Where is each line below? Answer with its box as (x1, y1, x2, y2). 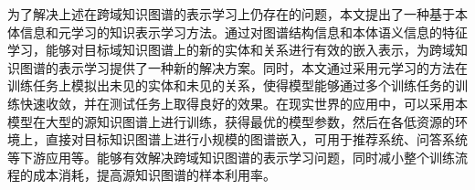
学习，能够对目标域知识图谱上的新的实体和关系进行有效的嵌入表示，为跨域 (7, 40, 455, 59)
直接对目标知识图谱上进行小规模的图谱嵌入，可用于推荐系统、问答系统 (45, 130, 468, 149)
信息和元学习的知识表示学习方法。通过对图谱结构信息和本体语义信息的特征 (19, 22, 468, 41)
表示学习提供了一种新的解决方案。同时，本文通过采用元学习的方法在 (58, 58, 468, 77)
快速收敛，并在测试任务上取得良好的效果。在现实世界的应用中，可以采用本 (19, 93, 468, 112)
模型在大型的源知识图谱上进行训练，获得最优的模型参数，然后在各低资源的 (7, 111, 455, 131)
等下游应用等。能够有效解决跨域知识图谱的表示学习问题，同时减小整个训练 (7, 147, 455, 166)
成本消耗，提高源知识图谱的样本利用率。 (32, 165, 276, 185)
